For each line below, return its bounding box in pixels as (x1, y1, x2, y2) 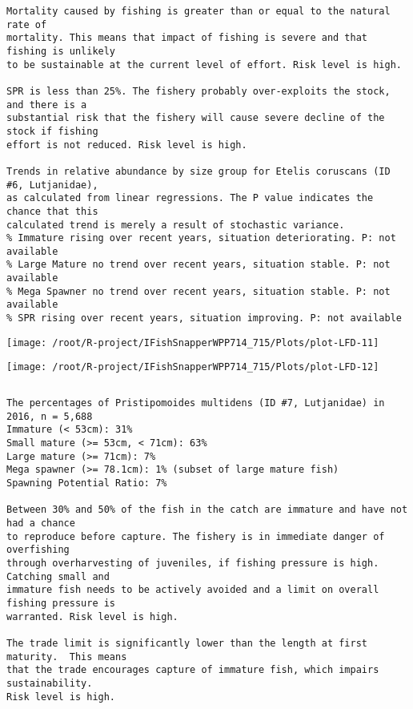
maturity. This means (6, 651, 127, 663)
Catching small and (6, 570, 110, 582)
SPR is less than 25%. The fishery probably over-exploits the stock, (6, 85, 391, 97)
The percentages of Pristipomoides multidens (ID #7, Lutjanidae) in (6, 397, 385, 409)
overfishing (6, 544, 70, 556)
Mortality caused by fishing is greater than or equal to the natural (6, 6, 391, 17)
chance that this (6, 205, 98, 217)
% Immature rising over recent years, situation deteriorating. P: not (6, 232, 396, 244)
